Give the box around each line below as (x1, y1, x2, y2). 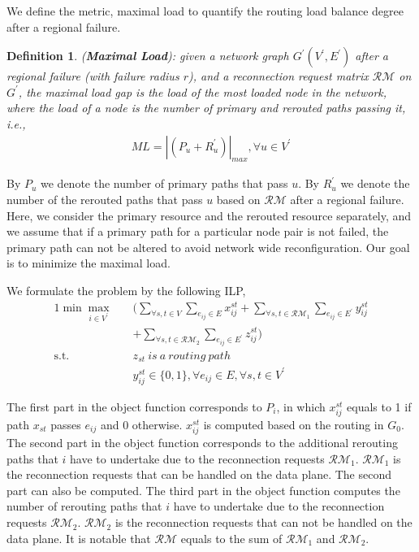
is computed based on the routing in (203, 415, 384, 432)
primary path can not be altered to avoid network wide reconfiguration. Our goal (6, 238, 410, 255)
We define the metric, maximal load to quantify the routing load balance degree (6, 2, 404, 19)
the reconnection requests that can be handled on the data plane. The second (6, 466, 391, 483)
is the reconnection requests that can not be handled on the (114, 514, 413, 531)
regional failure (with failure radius (6, 67, 179, 85)
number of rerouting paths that (6, 498, 162, 515)
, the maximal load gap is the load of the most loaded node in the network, (18, 83, 387, 100)
